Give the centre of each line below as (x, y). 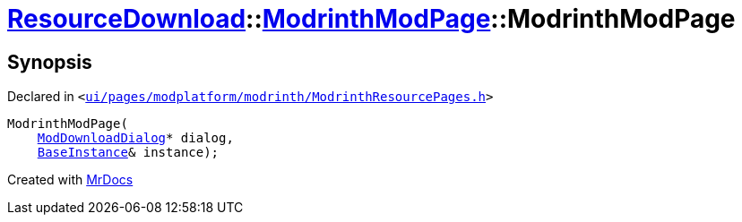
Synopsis (50, 62)
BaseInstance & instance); (128, 153)
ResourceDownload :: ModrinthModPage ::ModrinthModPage (371, 19)
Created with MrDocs (70, 180)
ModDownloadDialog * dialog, (135, 138)
